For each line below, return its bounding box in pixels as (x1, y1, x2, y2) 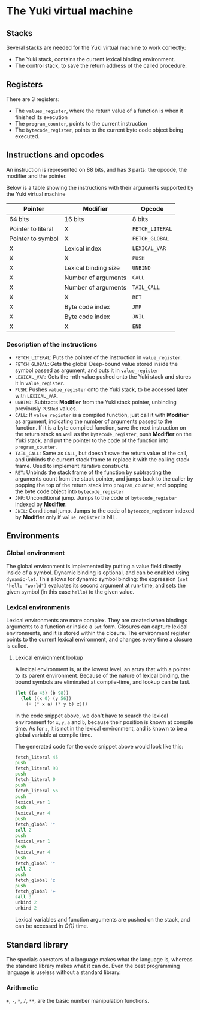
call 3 (14, 894, 32, 900)
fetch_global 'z (14, 877, 56, 883)
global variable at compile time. (14, 731, 93, 738)
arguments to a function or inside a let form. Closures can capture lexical (6, 623, 188, 630)
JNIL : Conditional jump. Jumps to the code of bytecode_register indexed (14, 507, 195, 514)
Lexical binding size (64, 263, 120, 272)
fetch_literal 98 (14, 765, 59, 771)
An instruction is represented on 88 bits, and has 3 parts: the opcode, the (6, 166, 187, 173)
